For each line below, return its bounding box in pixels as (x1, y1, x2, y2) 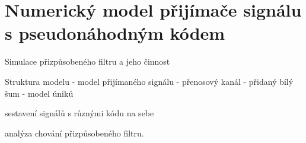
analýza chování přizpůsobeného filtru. (5, 126, 144, 139)
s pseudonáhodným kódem (5, 21, 225, 45)
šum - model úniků (5, 87, 74, 99)
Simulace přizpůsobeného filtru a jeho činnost (5, 55, 170, 68)
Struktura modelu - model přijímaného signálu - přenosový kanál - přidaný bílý (5, 75, 294, 87)
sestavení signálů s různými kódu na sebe (5, 107, 154, 119)
